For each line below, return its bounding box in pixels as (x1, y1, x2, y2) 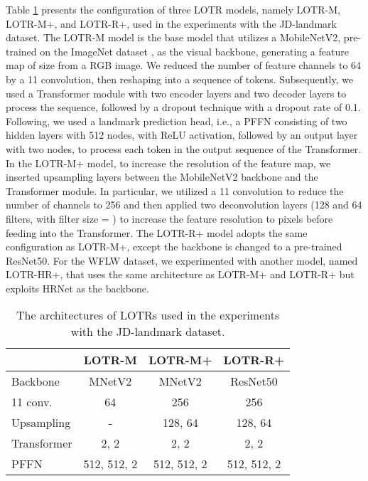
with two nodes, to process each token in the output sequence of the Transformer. (6, 141, 362, 156)
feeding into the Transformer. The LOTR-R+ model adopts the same (6, 225, 308, 240)
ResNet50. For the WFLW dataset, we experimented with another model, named (6, 253, 358, 268)
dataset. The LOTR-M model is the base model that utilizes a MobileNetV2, (6, 30, 341, 45)
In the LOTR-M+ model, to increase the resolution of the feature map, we (6, 155, 331, 170)
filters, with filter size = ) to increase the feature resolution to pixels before (6, 211, 333, 226)
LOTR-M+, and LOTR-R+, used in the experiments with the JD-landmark (6, 16, 337, 31)
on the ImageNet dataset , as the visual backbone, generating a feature (40, 43, 349, 58)
